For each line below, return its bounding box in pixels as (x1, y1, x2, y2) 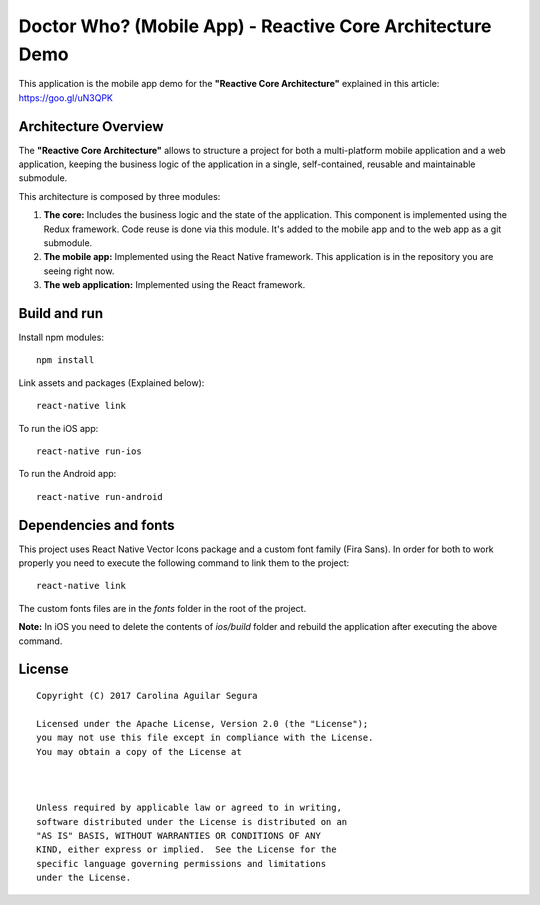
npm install (36, 355, 95, 366)
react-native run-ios (36, 446, 142, 457)
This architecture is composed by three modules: (18, 190, 221, 202)
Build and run (18, 305, 104, 322)
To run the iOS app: (18, 422, 99, 434)
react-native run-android (36, 491, 164, 502)
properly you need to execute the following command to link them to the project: (18, 557, 350, 569)
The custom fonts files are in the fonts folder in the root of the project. (18, 602, 307, 614)
